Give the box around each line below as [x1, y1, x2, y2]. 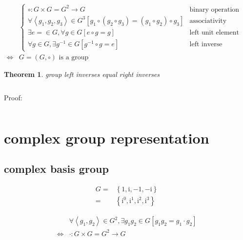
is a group [59, 54, 89, 61]
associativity [189, 17, 227, 24]
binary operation [189, 6, 240, 13]
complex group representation [4, 128, 209, 148]
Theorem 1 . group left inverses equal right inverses [4, 69, 160, 79]
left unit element [189, 29, 240, 36]
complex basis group [4, 161, 109, 176]
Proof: [4, 92, 22, 102]
